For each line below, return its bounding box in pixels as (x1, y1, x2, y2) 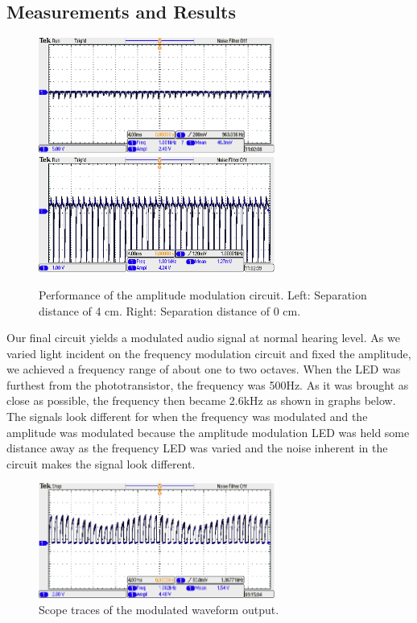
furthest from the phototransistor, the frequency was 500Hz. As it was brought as (6, 376, 409, 393)
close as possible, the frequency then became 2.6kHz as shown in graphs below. (6, 392, 396, 409)
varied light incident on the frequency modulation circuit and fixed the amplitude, (6, 345, 411, 361)
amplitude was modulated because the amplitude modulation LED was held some (6, 423, 410, 440)
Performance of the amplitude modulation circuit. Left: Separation (39, 286, 367, 303)
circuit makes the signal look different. (6, 455, 196, 472)
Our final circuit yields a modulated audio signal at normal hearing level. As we (6, 329, 400, 346)
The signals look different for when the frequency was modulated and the (6, 408, 368, 425)
